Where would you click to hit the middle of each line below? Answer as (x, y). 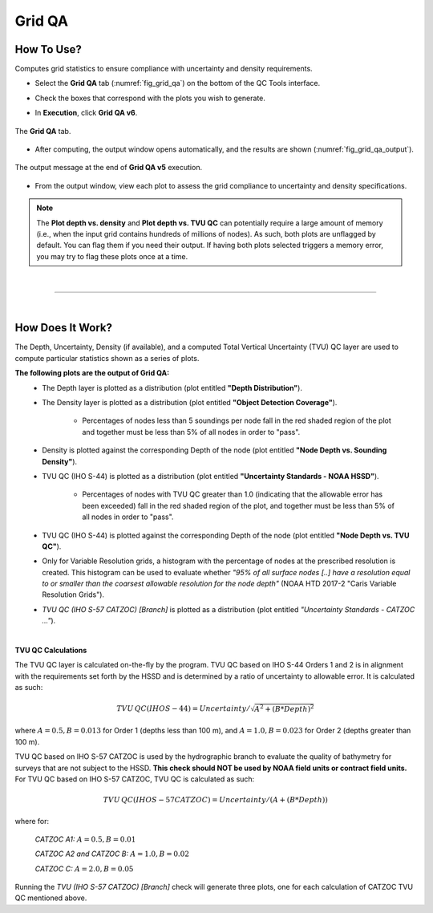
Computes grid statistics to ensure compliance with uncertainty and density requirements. (164, 69)
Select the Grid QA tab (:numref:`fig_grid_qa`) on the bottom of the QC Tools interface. (178, 83)
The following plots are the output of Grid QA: (92, 373)
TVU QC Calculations (51, 651)
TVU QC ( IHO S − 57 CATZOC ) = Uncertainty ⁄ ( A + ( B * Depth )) (216, 800)
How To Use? (48, 49)
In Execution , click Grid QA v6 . (86, 113)
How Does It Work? (63, 328)
